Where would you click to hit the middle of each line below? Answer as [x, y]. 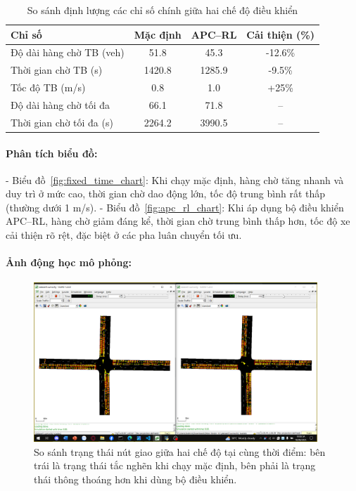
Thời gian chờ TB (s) [57, 70]
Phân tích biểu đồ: [52, 153]
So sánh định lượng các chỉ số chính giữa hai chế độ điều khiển [163, 10]
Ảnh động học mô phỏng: [69, 262]
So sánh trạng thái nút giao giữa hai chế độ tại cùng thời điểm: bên [180, 451]
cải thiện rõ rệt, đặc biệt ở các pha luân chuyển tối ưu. [124, 235]
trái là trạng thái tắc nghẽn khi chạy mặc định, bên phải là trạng [175, 465]
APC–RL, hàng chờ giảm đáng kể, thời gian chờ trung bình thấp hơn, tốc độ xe [178, 221]
